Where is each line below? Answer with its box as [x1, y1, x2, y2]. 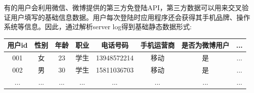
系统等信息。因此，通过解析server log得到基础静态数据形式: [4, 21, 192, 32]
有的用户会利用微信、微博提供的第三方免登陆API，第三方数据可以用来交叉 [4, 2, 242, 12]
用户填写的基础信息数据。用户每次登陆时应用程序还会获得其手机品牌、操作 [10, 12, 250, 22]
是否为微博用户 [181, 40, 230, 50]
